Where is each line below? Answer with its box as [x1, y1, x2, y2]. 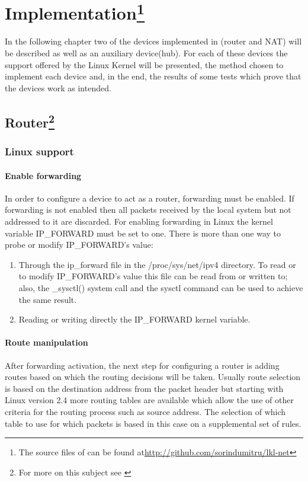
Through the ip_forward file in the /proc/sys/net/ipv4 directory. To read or [18, 258, 296, 270]
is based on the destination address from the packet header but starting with [5, 382, 284, 394]
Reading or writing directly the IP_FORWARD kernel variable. [18, 313, 251, 325]
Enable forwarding [5, 169, 82, 181]
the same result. [18, 293, 77, 305]
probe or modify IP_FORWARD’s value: [5, 238, 153, 251]
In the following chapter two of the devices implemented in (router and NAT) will [5, 35, 302, 47]
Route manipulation [5, 336, 88, 349]
